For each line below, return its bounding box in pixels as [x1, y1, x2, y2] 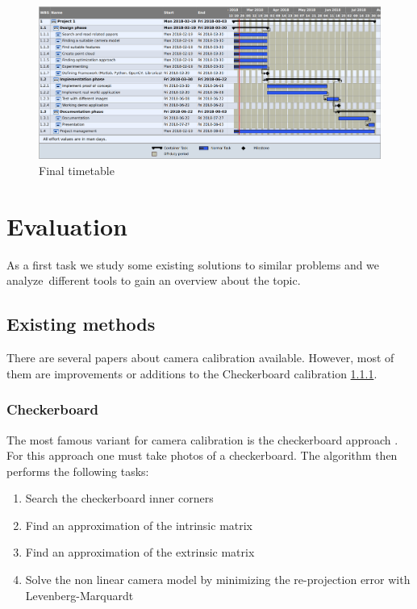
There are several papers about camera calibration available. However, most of [6, 349, 394, 366]
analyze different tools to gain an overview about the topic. [6, 272, 301, 289]
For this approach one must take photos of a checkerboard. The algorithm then [6, 447, 398, 464]
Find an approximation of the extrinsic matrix [25, 544, 255, 561]
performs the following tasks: [6, 462, 149, 479]
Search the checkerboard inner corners [25, 490, 214, 507]
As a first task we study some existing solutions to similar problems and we [6, 256, 380, 273]
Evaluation [6, 209, 127, 242]
